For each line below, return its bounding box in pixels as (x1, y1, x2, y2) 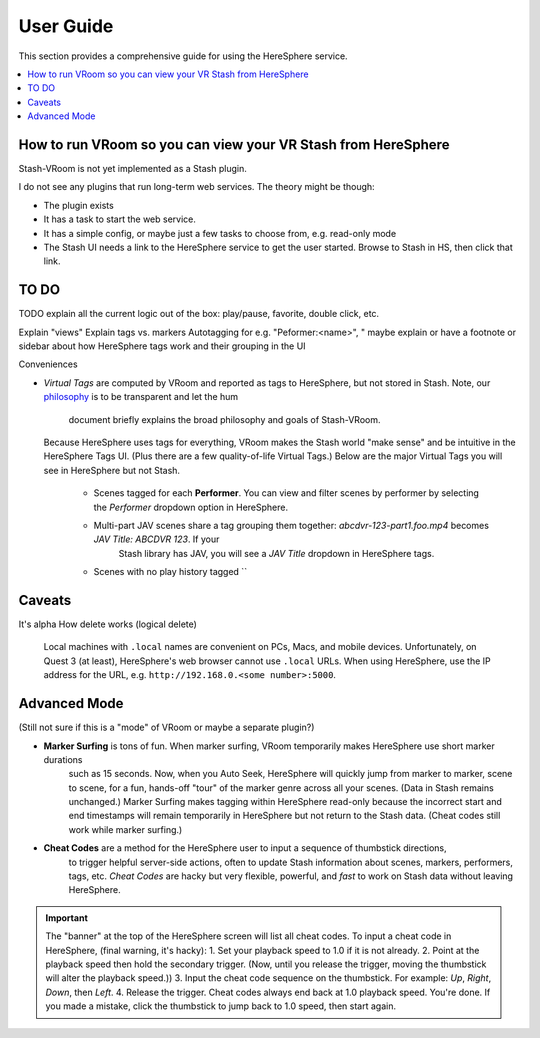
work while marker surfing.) (68, 823, 183, 835)
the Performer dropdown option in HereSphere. (93, 501, 289, 513)
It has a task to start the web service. (43, 213, 197, 225)
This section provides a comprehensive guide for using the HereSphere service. (18, 50, 349, 62)
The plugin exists (43, 199, 114, 211)
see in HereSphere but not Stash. (43, 464, 180, 476)
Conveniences (18, 358, 79, 370)
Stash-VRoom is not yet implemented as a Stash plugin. (18, 163, 247, 175)
